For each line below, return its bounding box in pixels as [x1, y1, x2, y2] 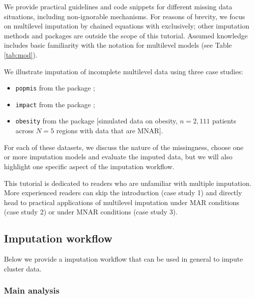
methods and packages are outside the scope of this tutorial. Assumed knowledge [4, 30, 248, 40]
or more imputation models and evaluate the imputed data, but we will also [4, 151, 232, 162]
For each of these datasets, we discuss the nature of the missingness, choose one [4, 142, 244, 152]
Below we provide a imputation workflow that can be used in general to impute [4, 254, 243, 264]
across [15, 125, 34, 136]
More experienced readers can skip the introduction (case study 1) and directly [4, 187, 242, 198]
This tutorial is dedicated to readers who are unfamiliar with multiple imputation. [4, 178, 252, 188]
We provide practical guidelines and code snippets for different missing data [4, 1, 232, 11]
